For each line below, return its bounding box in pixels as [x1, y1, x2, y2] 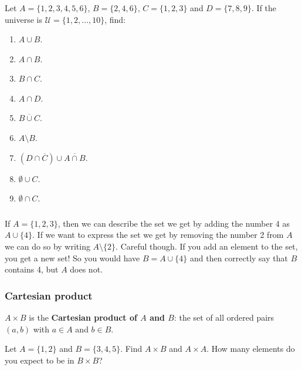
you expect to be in [5, 354, 74, 366]
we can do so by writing [5, 240, 90, 252]
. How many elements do [206, 342, 295, 355]
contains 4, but [5, 263, 59, 275]
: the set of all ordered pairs [174, 311, 274, 323]
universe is [5, 13, 42, 25]
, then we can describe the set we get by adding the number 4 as [57, 217, 290, 229]
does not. [70, 263, 103, 275]
